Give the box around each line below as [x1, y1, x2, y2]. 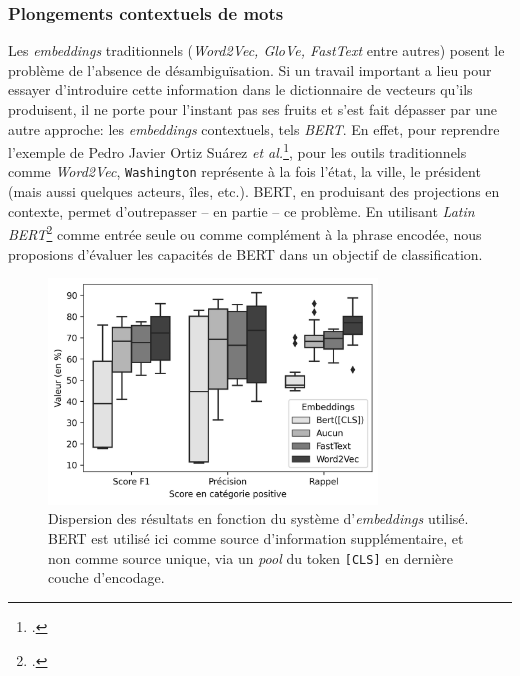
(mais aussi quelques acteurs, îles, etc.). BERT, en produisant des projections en [8, 181, 500, 202]
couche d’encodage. [48, 567, 165, 588]
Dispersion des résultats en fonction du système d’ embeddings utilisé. [48, 508, 469, 529]
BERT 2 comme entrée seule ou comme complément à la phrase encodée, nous [8, 221, 482, 244]
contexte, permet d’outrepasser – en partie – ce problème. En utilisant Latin [8, 200, 475, 221]
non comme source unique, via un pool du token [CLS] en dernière [48, 547, 453, 568]
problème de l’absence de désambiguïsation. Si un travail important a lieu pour [8, 59, 492, 80]
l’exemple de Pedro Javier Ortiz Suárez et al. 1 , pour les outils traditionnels [8, 139, 467, 162]
